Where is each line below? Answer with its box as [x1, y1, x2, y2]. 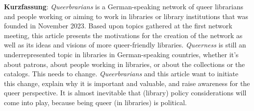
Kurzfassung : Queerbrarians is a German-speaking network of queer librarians [4, 1, 243, 11]
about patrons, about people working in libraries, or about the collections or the [4, 59, 245, 69]
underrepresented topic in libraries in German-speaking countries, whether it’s [4, 49, 239, 59]
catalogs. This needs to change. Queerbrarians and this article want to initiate [4, 68, 239, 79]
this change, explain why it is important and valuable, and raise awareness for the [4, 78, 250, 88]
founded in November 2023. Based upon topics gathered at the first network [4, 21, 232, 31]
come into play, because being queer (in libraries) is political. [4, 97, 187, 107]
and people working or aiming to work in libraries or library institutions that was [4, 11, 249, 21]
